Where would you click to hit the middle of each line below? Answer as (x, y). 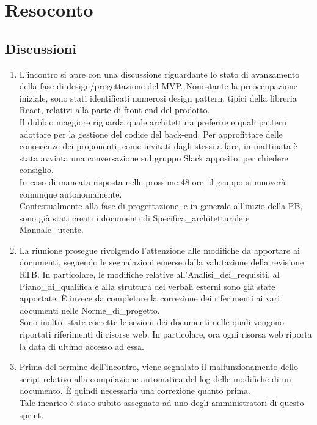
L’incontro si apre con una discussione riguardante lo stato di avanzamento (159, 74)
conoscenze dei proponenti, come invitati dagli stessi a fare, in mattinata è (158, 146)
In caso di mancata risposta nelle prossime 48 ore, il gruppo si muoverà (152, 181)
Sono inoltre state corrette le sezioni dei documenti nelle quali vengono (151, 322)
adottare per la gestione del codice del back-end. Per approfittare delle (151, 134)
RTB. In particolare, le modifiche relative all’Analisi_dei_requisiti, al (149, 274)
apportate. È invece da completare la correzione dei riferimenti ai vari (150, 298)
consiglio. (36, 170)
